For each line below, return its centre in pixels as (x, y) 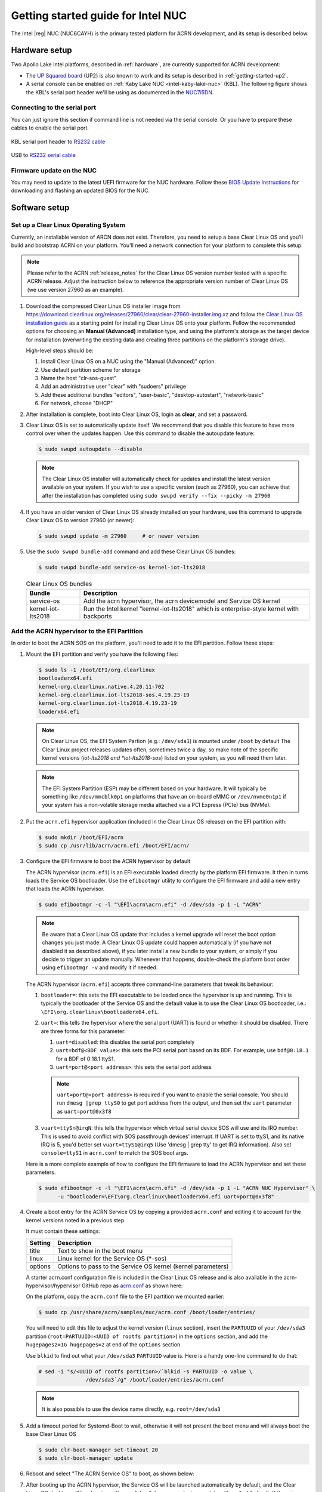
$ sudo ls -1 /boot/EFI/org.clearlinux (97, 670)
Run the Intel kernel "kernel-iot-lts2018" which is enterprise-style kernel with (191, 609)
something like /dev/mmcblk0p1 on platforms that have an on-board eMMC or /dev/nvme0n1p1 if (164, 797)
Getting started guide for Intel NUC (99, 16)
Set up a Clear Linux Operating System (68, 225)
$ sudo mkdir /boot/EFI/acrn (81, 837)
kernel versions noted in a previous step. (76, 1220)
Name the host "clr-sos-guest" (79, 378)
